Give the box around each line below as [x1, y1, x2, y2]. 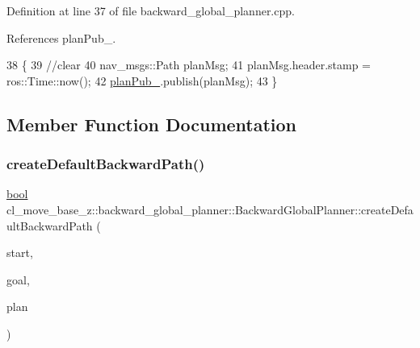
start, [6, 244, 33, 261]
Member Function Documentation [6, 111, 297, 136]
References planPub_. [6, 29, 116, 46]
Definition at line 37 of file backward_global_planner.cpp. [6, 2, 295, 19]
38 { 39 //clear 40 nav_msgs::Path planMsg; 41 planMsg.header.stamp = [6, 56, 372, 73]
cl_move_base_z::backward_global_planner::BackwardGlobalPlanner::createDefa [6, 201, 414, 217]
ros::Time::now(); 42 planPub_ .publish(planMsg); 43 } [6, 72, 278, 89]
